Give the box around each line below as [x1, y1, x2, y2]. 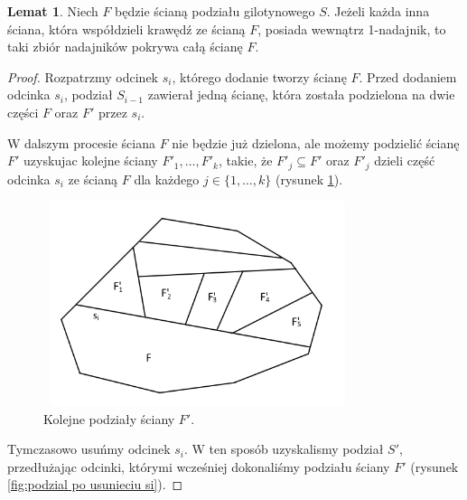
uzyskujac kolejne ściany [23, 151, 158, 170]
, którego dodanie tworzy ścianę [172, 67, 347, 86]
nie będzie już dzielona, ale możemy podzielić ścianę [172, 133, 460, 152]
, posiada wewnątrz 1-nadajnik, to [257, 19, 446, 38]
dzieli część [374, 151, 435, 170]
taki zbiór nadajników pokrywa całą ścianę [7, 37, 243, 56]
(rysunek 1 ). [276, 169, 343, 188]
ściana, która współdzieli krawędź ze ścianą [7, 19, 246, 38]
